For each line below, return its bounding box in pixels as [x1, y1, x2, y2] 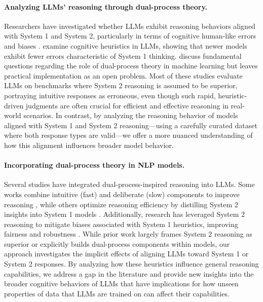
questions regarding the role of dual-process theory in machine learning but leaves [4, 60, 258, 71]
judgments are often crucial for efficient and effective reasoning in [25, 100, 229, 110]
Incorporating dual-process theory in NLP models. [4, 160, 185, 170]
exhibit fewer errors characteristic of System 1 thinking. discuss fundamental [4, 50, 242, 61]
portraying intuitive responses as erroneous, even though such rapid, [4, 90, 216, 100]
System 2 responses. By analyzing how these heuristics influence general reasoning [4, 258, 259, 269]
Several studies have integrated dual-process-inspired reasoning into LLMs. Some [4, 179, 255, 190]
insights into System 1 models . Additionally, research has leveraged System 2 [4, 209, 245, 219]
